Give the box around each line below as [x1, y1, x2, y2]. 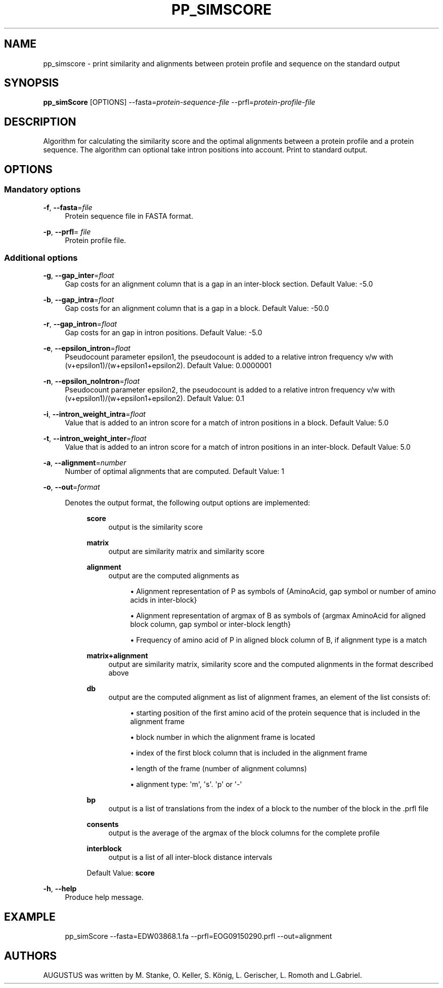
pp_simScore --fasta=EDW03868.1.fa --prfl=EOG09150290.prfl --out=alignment [65, 932, 332, 941]
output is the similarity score [108, 523, 203, 532]
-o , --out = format [43, 483, 100, 492]
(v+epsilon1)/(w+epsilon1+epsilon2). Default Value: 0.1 [65, 394, 245, 403]
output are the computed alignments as [108, 571, 239, 580]
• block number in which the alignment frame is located [130, 733, 315, 742]
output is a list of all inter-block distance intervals [108, 853, 273, 862]
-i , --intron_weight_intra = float [43, 410, 146, 419]
